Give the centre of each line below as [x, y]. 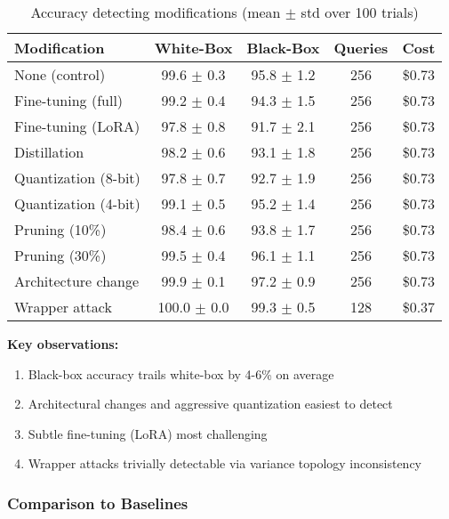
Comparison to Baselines [98, 503]
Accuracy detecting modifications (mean [156, 12]
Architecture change [77, 281]
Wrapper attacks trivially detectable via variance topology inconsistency [224, 463]
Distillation [49, 152]
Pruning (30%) [60, 255]
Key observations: [63, 344]
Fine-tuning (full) [69, 100]
